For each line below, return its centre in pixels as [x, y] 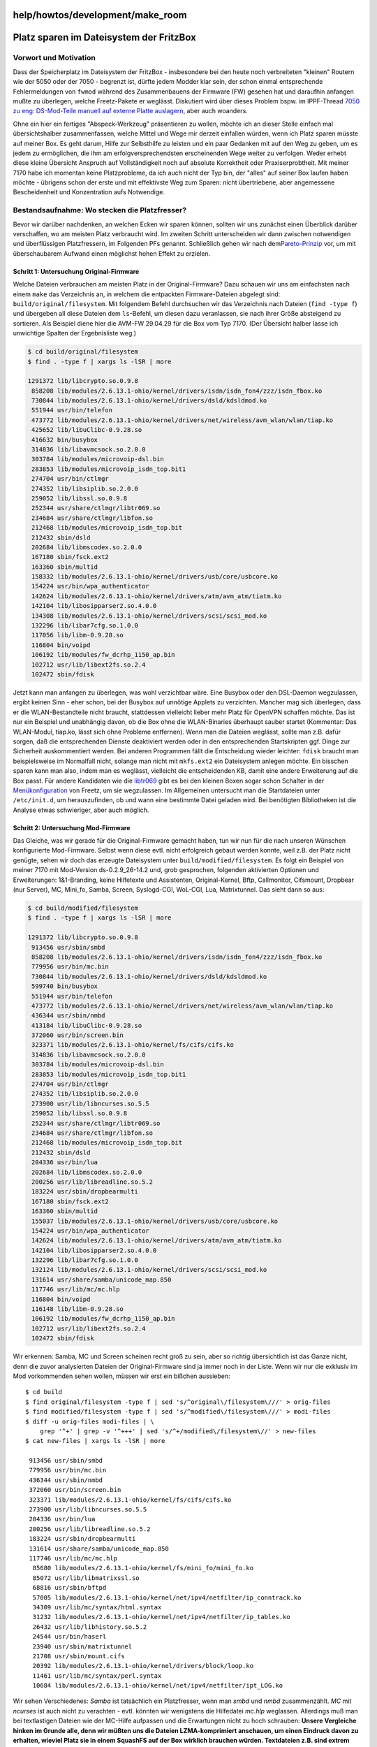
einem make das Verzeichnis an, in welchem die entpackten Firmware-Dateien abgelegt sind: [147, 294]
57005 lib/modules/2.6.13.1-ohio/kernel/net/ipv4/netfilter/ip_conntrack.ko [167, 1597]
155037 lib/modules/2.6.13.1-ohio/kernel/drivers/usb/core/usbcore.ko [155, 1221]
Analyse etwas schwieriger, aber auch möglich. [81, 810]
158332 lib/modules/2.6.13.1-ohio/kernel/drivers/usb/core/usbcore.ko [155, 577]
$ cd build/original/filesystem [83, 352]
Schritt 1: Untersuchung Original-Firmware [76, 271]
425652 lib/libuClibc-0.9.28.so [87, 430]
